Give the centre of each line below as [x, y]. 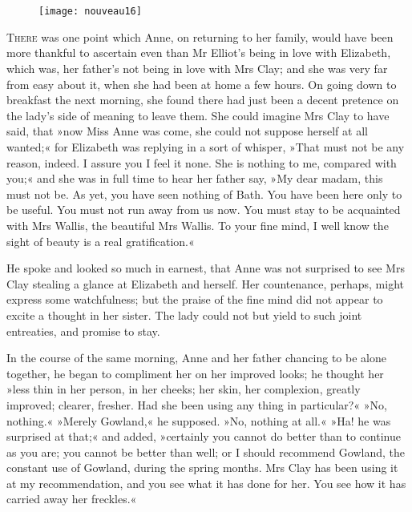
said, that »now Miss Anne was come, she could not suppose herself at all [187, 131]
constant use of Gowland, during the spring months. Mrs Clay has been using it [202, 468]
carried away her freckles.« [72, 499]
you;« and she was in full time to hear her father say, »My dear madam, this [195, 178]
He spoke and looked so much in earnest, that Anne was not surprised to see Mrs [206, 268]
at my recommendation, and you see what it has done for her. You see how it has [206, 483]
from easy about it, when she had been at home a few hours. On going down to [202, 84]
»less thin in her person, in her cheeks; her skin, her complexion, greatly [184, 389]
